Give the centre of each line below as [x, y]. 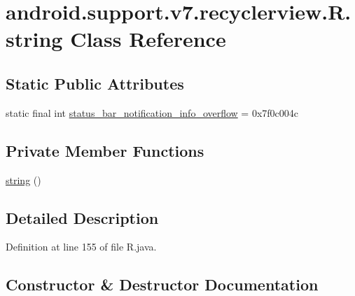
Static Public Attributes [95, 83]
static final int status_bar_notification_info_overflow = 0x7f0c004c [152, 112]
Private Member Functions [105, 150]
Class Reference [148, 39]
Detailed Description [82, 217]
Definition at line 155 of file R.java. [81, 247]
